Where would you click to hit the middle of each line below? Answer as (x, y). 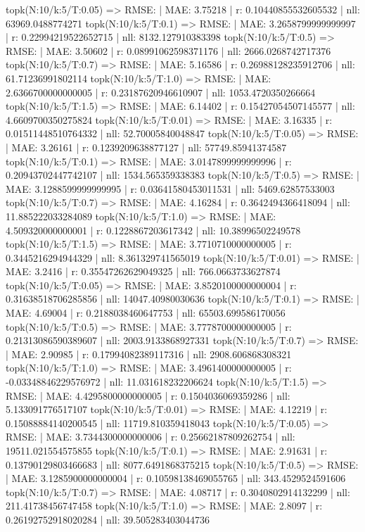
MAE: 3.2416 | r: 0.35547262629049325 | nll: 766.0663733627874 (143, 271)
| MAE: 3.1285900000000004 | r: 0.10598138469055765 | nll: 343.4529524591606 (176, 478)
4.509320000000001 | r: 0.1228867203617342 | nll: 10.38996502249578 (153, 230)
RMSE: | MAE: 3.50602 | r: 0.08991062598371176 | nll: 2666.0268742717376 (168, 50)
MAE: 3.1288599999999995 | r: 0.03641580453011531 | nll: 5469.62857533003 (170, 188)
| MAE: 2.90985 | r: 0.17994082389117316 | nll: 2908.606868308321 (149, 354)
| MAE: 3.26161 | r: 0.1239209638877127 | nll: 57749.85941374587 (146, 147)
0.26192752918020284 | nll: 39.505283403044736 (108, 519)
